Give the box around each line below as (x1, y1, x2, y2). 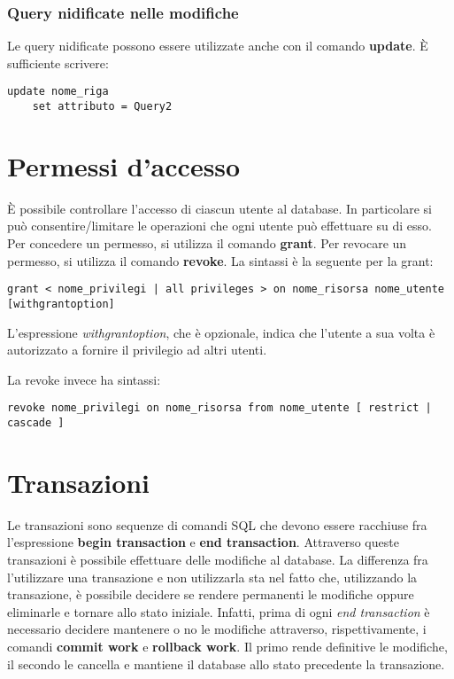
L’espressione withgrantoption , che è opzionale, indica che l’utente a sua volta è (7, 323, 435, 341)
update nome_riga (7, 85, 109, 98)
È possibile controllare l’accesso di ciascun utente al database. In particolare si (7, 199, 432, 217)
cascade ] (7, 416, 65, 429)
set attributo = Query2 (32, 100, 173, 113)
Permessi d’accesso (7, 147, 241, 183)
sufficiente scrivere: (7, 53, 109, 72)
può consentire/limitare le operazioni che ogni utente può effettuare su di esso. (7, 216, 432, 235)
